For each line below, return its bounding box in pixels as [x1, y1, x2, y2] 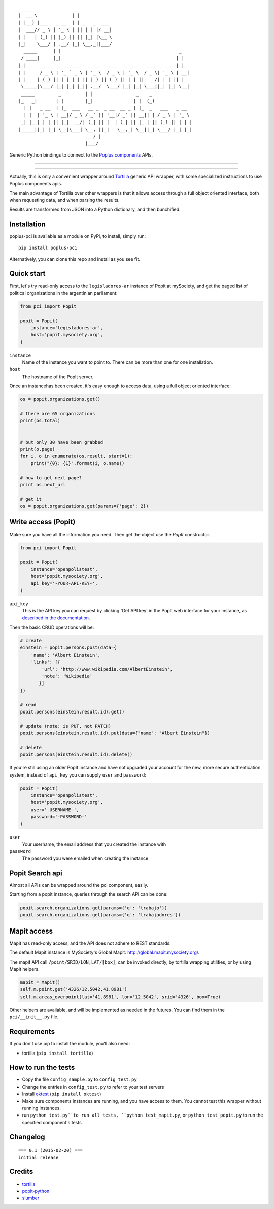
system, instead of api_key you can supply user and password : [9, 771, 147, 778]
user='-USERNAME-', [30, 807, 80, 813]
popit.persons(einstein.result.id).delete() [20, 752, 133, 757]
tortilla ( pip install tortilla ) [22, 1050, 93, 1056]
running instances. [22, 1105, 61, 1111]
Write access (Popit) [9, 518, 76, 526]
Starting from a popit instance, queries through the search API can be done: [9, 891, 168, 897]
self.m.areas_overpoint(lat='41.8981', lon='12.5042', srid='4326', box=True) [20, 994, 221, 1000]
